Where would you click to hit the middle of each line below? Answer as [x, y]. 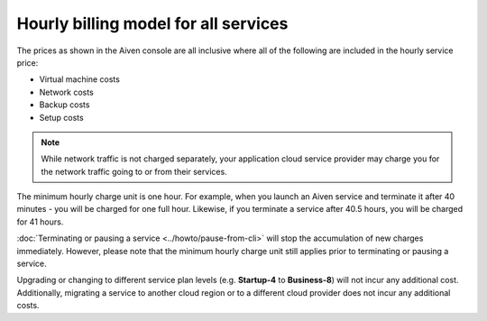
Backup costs [64, 105]
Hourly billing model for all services [152, 23]
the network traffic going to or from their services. [134, 171]
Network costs [66, 92]
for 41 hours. [40, 222]
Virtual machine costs [80, 79]
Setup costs [62, 117]
